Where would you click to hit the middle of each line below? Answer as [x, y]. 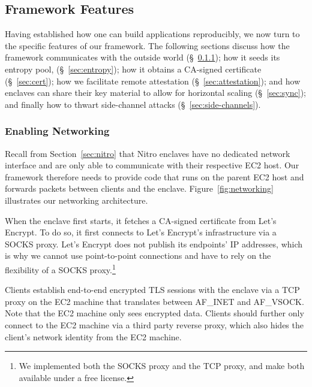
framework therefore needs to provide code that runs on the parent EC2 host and [154, 176]
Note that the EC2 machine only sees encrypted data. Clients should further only [154, 313]
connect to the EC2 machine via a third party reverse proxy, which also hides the [154, 324]
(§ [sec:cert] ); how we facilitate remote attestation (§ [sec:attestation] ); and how [153, 81]
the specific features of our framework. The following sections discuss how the [147, 45]
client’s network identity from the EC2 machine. [93, 336]
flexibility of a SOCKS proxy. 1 [60, 268]
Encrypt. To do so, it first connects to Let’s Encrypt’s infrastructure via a [141, 232]
